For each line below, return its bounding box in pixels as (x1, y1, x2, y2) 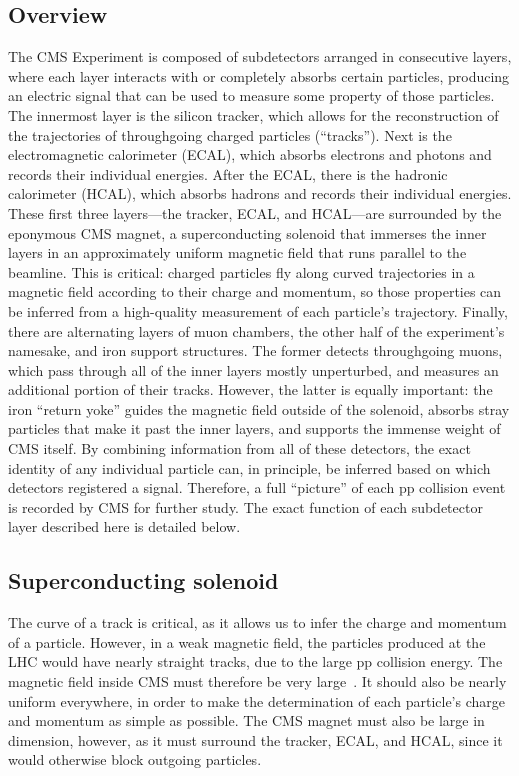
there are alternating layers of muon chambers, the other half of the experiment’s (8, 320, 505, 341)
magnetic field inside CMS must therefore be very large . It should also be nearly (8, 671, 507, 692)
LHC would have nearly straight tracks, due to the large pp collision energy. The (8, 651, 503, 672)
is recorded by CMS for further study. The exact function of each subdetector (8, 496, 483, 517)
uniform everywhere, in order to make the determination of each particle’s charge (8, 690, 505, 711)
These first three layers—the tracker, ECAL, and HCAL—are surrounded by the (8, 202, 502, 223)
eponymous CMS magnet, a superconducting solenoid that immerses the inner (8, 222, 487, 243)
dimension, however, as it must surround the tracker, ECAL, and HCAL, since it (8, 729, 503, 750)
